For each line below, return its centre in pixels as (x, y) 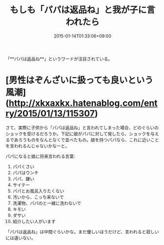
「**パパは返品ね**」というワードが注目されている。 (59, 58)
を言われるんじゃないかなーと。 (38, 146)
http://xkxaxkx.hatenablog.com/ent (83, 103)
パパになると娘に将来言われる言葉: (40, 156)
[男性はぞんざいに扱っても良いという (79, 80)
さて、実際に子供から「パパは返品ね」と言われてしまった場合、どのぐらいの (82, 128)
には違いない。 (20, 238)
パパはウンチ (25, 172)
